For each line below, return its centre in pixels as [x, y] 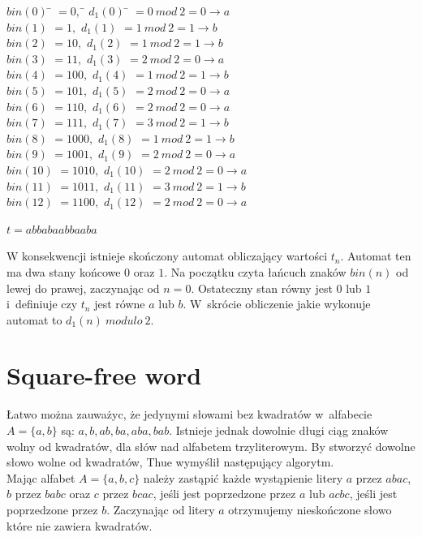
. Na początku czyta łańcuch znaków [255, 271]
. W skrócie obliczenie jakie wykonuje [277, 304]
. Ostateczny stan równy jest [262, 288]
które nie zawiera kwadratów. [80, 525]
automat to [34, 319]
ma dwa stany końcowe [64, 271]
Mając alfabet [41, 477]
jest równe [120, 304]
